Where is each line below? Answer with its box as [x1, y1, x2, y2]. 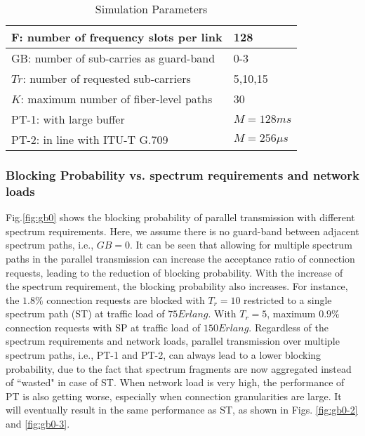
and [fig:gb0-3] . [6, 416, 70, 431]
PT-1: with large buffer [11, 111, 125, 127]
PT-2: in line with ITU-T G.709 [11, 131, 168, 147]
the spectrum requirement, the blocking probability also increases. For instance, [6, 279, 348, 293]
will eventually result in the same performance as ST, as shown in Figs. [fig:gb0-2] [6, 402, 358, 417]
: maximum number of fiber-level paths [20, 91, 213, 107]
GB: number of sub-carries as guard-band [11, 50, 215, 66]
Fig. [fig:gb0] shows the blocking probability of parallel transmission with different [6, 210, 355, 225]
